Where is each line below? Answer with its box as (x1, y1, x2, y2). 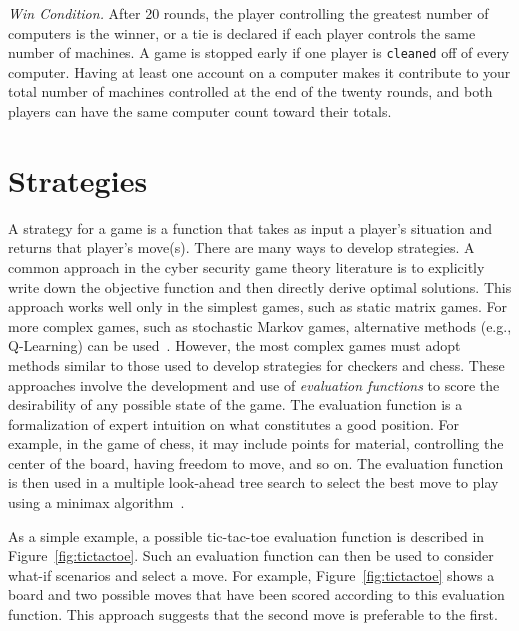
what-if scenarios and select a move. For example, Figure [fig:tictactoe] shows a (8, 564, 495, 585)
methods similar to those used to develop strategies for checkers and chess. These (8, 354, 505, 375)
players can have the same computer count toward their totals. (8, 101, 392, 122)
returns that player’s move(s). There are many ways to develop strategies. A (8, 237, 475, 258)
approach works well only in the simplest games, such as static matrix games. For (8, 296, 508, 317)
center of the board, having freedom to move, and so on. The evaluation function (8, 452, 504, 473)
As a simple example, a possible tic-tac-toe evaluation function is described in (8, 525, 485, 546)
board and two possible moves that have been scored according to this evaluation (8, 584, 505, 605)
